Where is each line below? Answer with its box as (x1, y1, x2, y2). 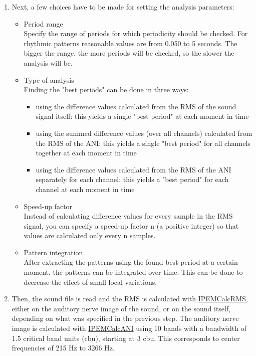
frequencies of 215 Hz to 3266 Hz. (12, 342, 115, 353)
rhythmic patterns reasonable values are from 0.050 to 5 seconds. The (24, 38, 237, 48)
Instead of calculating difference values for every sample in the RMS (24, 211, 233, 221)
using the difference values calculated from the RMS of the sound (36, 101, 236, 111)
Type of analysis (24, 74, 74, 85)
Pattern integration (24, 247, 83, 257)
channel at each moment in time (36, 184, 135, 194)
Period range (24, 18, 63, 29)
